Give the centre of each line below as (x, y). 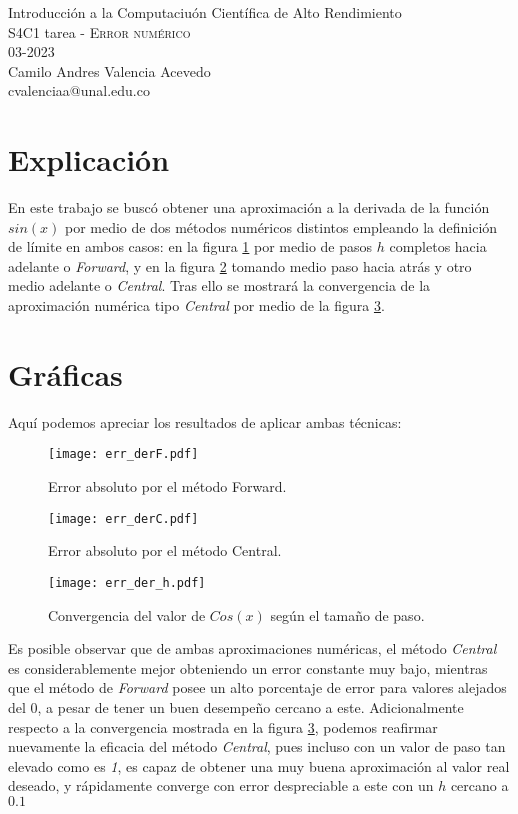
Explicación (89, 159)
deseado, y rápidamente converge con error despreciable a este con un (221, 785)
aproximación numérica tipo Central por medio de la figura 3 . (196, 305)
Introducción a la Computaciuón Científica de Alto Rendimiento (205, 12)
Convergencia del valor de (127, 614)
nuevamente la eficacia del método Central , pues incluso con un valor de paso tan (257, 746)
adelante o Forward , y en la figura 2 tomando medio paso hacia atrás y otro (240, 265)
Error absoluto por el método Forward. (167, 486)
